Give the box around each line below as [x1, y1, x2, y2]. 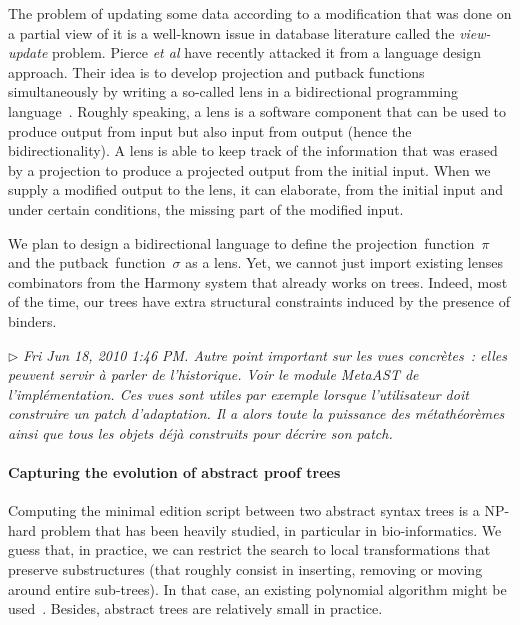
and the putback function [8, 252, 166, 273]
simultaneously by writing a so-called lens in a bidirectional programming [8, 81, 459, 102]
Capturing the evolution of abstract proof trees [8, 462, 341, 483]
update [8, 42, 48, 63]
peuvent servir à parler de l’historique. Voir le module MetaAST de [8, 364, 419, 385]
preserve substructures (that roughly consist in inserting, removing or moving [8, 559, 483, 580]
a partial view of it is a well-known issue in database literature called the [8, 22, 455, 43]
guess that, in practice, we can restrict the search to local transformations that [8, 539, 491, 560]
